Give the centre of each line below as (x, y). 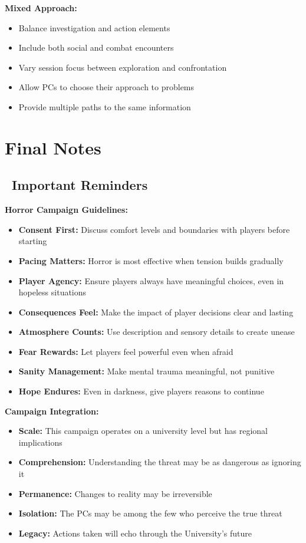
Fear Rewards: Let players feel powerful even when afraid (126, 351)
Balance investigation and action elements (94, 27)
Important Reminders (80, 185)
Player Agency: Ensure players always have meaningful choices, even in (151, 280)
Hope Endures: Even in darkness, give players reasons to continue (141, 391)
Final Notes (53, 147)
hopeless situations (52, 292)
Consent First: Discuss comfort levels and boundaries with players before (154, 229)
